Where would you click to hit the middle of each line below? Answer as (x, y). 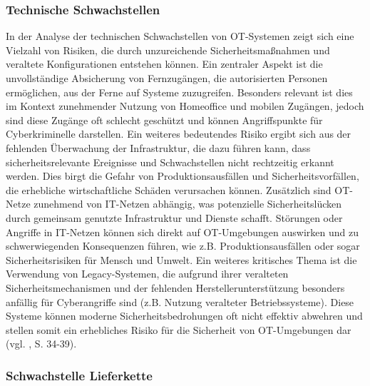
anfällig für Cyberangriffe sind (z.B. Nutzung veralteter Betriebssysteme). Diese (180, 301)
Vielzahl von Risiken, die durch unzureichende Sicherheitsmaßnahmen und (168, 50)
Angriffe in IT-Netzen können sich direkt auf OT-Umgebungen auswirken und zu (182, 232)
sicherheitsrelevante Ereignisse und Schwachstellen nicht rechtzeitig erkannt (170, 162)
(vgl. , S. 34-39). (41, 344)
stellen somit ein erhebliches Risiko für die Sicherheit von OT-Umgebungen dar (179, 329)
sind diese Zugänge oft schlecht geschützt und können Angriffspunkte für (164, 120)
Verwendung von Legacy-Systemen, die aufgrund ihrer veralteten (147, 274)
